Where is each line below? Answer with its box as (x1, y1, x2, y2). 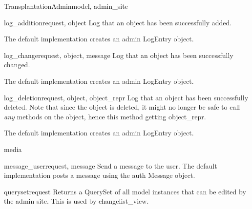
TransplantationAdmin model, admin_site (4, 1, 128, 11)
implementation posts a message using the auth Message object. (4, 170, 195, 180)
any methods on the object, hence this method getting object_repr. (4, 111, 206, 121)
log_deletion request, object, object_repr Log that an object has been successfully (4, 92, 249, 102)
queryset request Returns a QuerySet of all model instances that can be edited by (4, 186, 246, 196)
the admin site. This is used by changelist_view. (4, 196, 149, 206)
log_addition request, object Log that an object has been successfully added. (4, 17, 232, 27)
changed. (4, 59, 30, 70)
